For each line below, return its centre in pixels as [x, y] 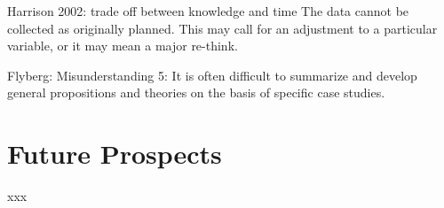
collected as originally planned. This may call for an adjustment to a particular [222, 28]
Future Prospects [115, 154]
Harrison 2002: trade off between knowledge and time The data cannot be [208, 11]
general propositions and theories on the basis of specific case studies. [196, 92]
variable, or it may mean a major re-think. [123, 46]
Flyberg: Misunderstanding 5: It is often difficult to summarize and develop [212, 75]
